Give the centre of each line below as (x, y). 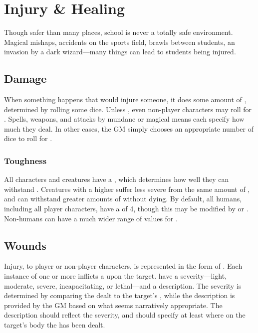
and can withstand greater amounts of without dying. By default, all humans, (123, 199)
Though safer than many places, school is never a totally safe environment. (119, 32)
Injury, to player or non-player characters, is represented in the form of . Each (123, 266)
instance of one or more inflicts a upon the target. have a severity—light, (116, 276)
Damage (25, 79)
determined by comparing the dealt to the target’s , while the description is (120, 295)
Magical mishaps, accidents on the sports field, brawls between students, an (120, 42)
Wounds (25, 245)
